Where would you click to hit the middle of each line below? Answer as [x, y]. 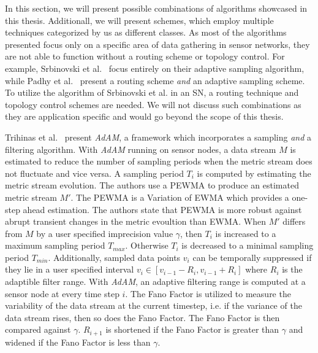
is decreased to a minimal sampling [248, 245]
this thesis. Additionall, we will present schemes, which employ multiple [139, 20]
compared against [38, 329]
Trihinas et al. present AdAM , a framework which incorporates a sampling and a [158, 137]
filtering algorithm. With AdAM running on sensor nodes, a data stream [141, 149]
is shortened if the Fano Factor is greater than [192, 329]
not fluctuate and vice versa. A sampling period [94, 173]
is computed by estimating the [254, 173]
